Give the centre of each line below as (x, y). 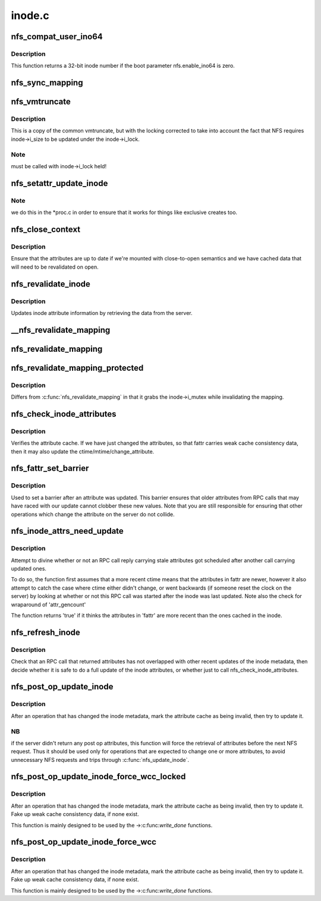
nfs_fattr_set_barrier (50, 469)
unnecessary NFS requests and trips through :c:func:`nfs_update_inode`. (100, 760)
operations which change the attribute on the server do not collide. (93, 514)
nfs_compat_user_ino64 (57, 37)
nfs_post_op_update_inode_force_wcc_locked (98, 776)
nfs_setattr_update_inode (59, 183)
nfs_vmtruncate (41, 102)
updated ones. (29, 569)
